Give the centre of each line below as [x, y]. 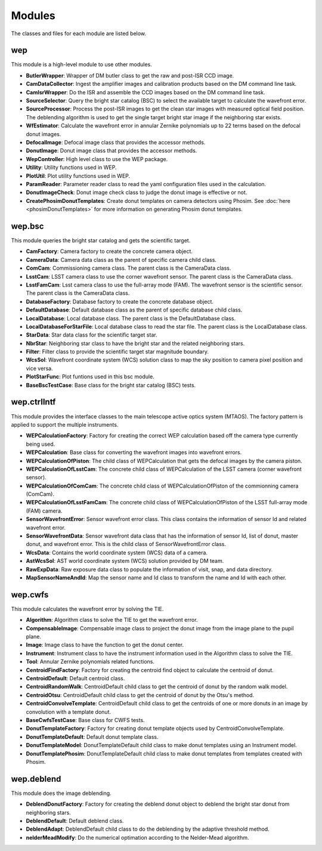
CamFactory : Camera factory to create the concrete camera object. [109, 251]
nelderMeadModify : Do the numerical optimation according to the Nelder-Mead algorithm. [138, 837]
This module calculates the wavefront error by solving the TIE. [87, 609]
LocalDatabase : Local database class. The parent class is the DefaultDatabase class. [131, 318]
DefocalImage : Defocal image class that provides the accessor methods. [116, 142]
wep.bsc [27, 226]
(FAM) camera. [44, 511]
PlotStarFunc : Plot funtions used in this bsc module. [90, 377]
